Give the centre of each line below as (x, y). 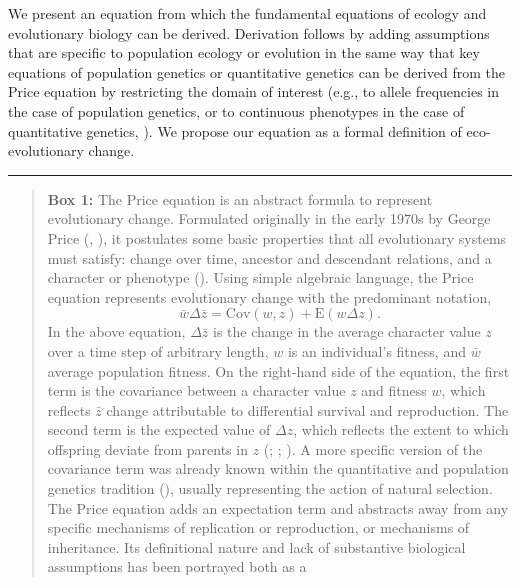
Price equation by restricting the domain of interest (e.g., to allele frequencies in (254, 91)
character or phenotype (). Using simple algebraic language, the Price (260, 277)
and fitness (394, 390)
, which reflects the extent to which (401, 429)
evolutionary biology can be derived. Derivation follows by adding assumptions (249, 32)
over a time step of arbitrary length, (158, 350)
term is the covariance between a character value (196, 390)
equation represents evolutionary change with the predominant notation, (269, 296)
